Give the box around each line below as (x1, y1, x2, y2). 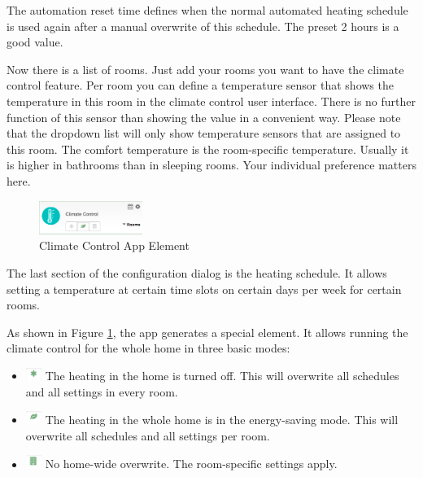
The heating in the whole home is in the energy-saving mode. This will (45, 410, 399, 427)
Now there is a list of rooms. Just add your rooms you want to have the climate (7, 60, 404, 77)
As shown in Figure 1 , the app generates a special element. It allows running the (7, 323, 408, 340)
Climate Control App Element (39, 237, 190, 254)
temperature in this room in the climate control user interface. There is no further (7, 92, 416, 109)
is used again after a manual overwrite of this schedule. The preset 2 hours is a (7, 17, 399, 34)
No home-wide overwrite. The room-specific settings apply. (45, 455, 338, 472)
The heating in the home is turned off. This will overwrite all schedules (45, 366, 399, 383)
